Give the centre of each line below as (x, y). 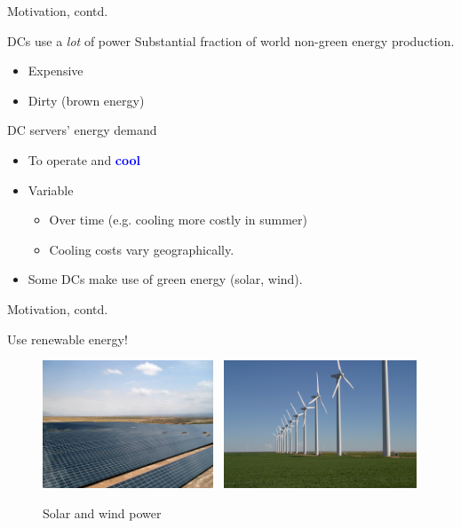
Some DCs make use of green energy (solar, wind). (165, 279)
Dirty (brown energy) (86, 100)
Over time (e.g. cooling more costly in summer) (178, 220)
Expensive (56, 71)
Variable (51, 189)
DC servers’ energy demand (82, 130)
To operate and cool (84, 159)
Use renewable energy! (68, 339)
